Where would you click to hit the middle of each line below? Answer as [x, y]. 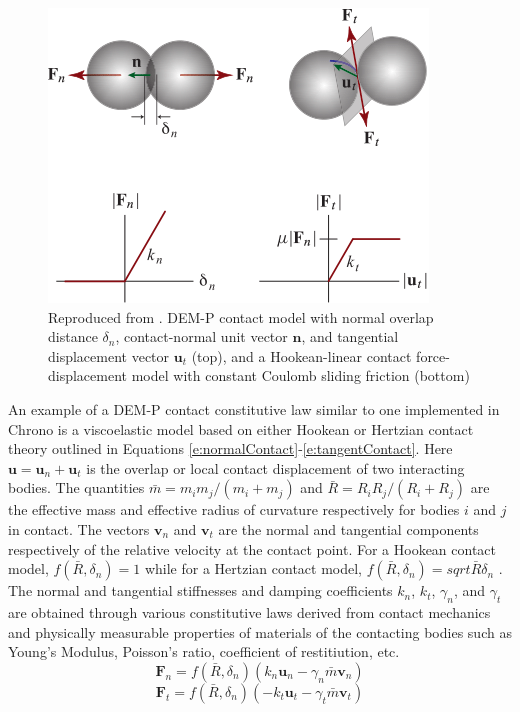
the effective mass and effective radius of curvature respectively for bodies [234, 509]
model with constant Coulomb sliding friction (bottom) [300, 375]
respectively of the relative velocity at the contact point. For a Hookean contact [252, 548]
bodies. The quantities [76, 487]
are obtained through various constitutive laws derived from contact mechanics [249, 611]
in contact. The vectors [79, 528]
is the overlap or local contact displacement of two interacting [275, 467]
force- [433, 355]
